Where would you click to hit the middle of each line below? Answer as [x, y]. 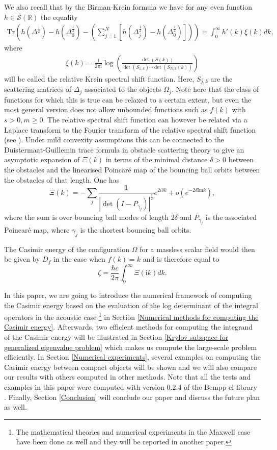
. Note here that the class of [215, 89]
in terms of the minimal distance [157, 159]
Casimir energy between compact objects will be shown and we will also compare [131, 367]
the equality [59, 17]
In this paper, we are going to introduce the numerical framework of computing [128, 295]
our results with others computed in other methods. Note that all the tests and [128, 377]
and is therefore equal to [181, 259]
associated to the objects [123, 89]
